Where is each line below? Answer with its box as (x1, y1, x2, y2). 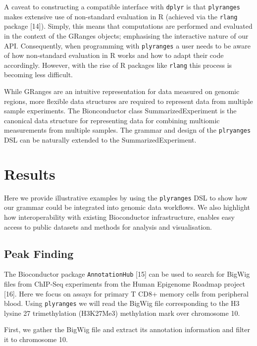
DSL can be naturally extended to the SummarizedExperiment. (4, 135, 197, 145)
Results (4, 163, 55, 184)
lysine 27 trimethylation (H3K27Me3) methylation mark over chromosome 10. (4, 307, 240, 318)
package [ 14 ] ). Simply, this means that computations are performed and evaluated (4, 21, 253, 31)
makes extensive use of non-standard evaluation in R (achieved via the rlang (4, 11, 238, 21)
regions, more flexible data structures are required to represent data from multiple (4, 96, 253, 106)
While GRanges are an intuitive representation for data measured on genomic (4, 86, 240, 96)
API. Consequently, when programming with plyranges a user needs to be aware (4, 40, 251, 50)
